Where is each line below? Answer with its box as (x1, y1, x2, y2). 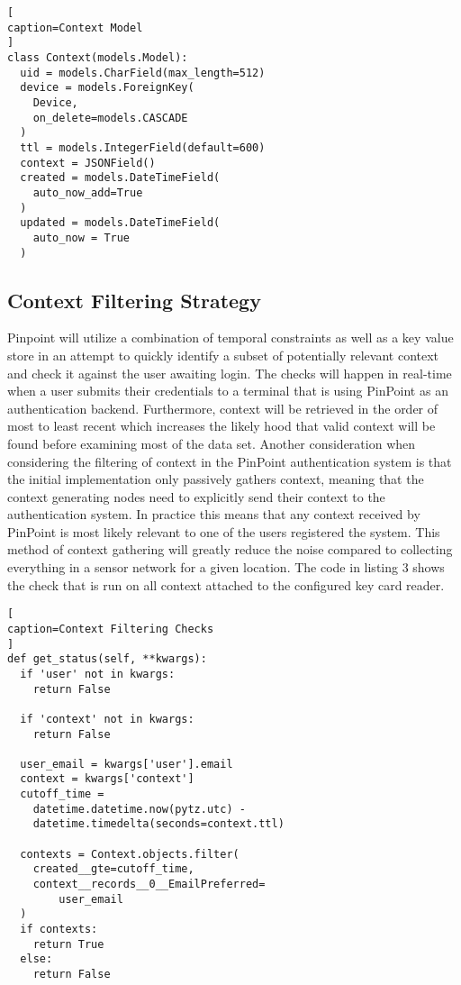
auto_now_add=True (32, 186, 143, 199)
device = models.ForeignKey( (20, 81, 194, 95)
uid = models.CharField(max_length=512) (20, 66, 266, 79)
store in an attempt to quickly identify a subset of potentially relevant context (7, 345, 439, 364)
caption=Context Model (7, 21, 143, 34)
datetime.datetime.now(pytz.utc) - (32, 802, 246, 816)
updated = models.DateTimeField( (20, 216, 221, 230)
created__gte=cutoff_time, (32, 862, 194, 876)
